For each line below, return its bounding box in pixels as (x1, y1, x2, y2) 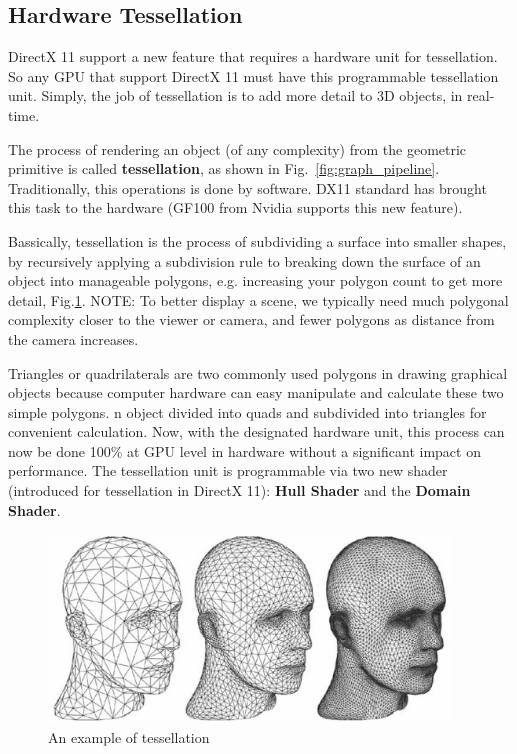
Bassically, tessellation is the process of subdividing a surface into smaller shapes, (8, 230, 507, 251)
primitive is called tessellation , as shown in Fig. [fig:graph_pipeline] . (8, 158, 440, 179)
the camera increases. (8, 328, 139, 349)
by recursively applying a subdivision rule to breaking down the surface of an (8, 250, 481, 271)
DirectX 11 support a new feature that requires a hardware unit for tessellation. (8, 46, 498, 67)
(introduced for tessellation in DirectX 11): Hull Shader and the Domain (8, 480, 471, 501)
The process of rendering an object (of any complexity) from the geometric (8, 138, 467, 159)
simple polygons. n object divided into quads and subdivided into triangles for (8, 401, 487, 422)
